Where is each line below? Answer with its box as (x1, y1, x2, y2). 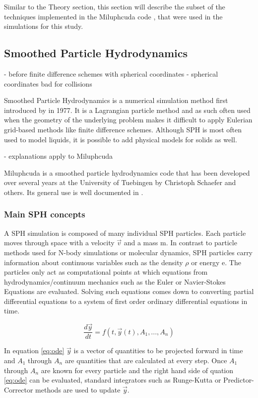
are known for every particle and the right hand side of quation (41, 365, 234, 375)
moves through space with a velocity (4, 237, 115, 248)
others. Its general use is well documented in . (4, 187, 143, 197)
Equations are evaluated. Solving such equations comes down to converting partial (4, 286, 254, 297)
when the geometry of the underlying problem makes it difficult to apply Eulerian (4, 114, 253, 125)
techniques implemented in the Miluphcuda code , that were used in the (4, 11, 223, 21)
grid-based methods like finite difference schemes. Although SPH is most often (4, 124, 242, 134)
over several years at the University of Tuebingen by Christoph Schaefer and (4, 177, 236, 188)
